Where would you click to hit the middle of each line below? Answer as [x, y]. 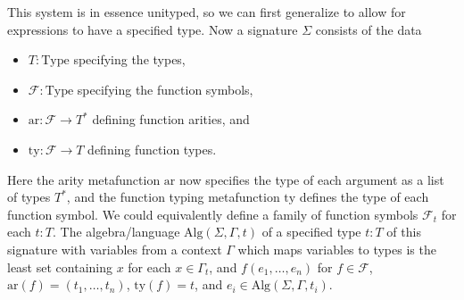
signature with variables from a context [115, 249]
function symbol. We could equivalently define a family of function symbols [213, 214]
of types [29, 197]
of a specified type [311, 232]
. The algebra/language [116, 232]
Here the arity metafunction [84, 179]
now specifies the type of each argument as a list [312, 179]
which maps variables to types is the [337, 249]
